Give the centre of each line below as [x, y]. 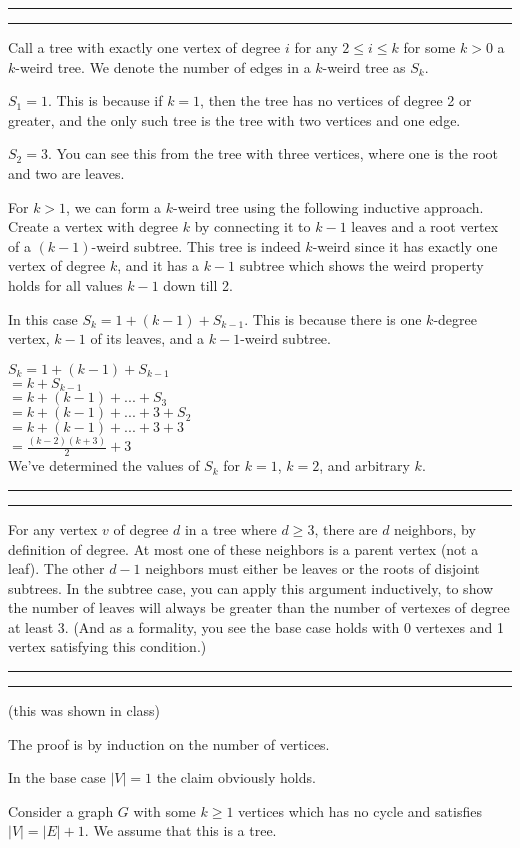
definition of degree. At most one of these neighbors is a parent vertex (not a [243, 548]
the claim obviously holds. [236, 777]
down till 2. [198, 284]
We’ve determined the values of [104, 465]
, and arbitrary [364, 465]
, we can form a [113, 206]
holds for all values [65, 284]
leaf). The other [56, 568]
